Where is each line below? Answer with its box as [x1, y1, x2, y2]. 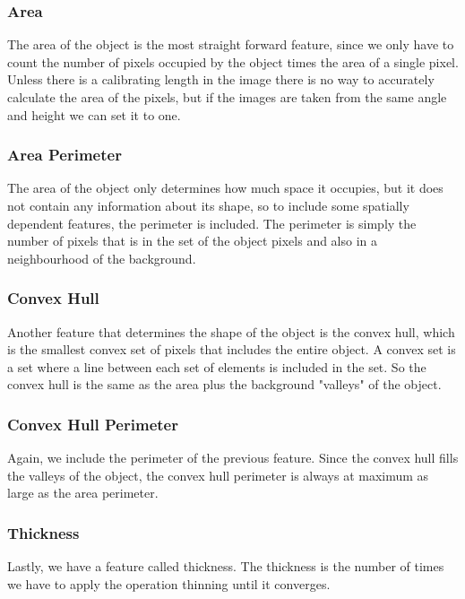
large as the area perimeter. [7, 483, 159, 502]
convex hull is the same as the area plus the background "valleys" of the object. [7, 375, 442, 394]
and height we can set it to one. [7, 105, 181, 124]
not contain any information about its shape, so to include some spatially [7, 196, 409, 214]
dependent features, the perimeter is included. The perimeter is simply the [7, 213, 417, 232]
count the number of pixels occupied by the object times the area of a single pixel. [7, 52, 459, 71]
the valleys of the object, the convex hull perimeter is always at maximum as [7, 465, 429, 484]
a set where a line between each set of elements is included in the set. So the [7, 357, 426, 376]
